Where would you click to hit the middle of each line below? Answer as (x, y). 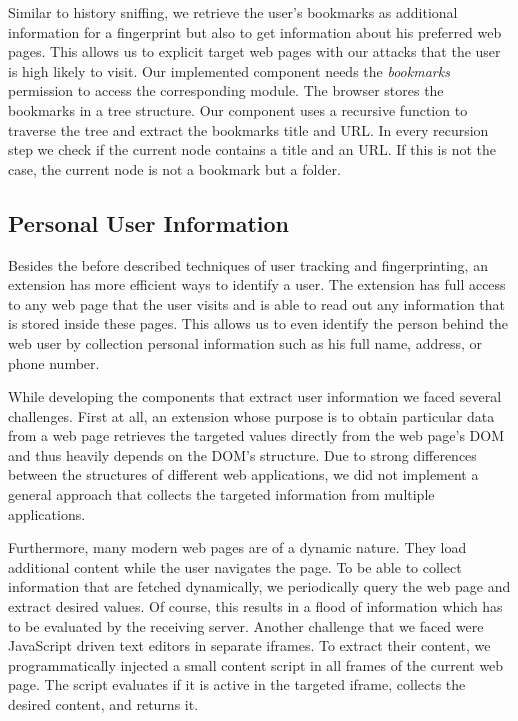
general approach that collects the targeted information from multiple (221, 494)
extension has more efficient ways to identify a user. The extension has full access (257, 284)
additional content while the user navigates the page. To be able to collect (235, 566)
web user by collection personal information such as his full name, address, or (245, 342)
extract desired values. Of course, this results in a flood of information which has (255, 606)
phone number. (54, 362)
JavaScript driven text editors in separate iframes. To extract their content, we (249, 645)
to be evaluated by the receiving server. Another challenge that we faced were (246, 625)
